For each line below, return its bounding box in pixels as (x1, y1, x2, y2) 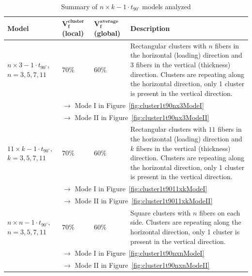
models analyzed (142, 1, 191, 11)
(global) (94, 28, 121, 38)
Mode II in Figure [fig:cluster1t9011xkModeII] (75, 196, 213, 206)
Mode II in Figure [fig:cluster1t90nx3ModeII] (75, 112, 209, 122)
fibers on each (199, 207, 240, 217)
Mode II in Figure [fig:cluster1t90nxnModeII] (75, 260, 210, 270)
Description (130, 23, 170, 33)
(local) (62, 28, 84, 38)
